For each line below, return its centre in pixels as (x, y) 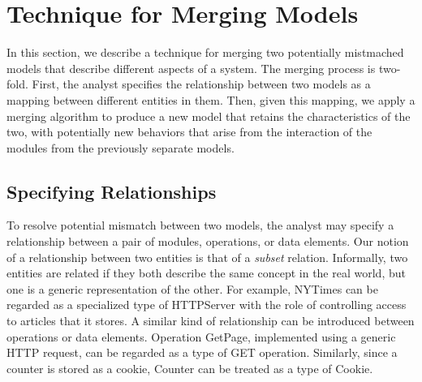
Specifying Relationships (112, 191)
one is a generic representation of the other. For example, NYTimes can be (192, 288)
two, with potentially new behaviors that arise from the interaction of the (189, 132)
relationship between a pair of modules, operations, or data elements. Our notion (208, 241)
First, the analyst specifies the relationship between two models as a (201, 84)
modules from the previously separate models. (121, 147)
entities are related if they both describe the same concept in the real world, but (206, 273)
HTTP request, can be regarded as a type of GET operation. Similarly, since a (202, 352)
